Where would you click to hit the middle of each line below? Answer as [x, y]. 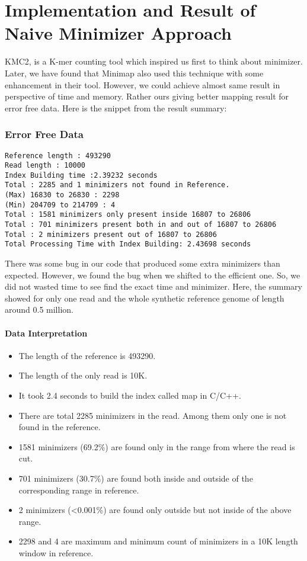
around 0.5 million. [39, 310]
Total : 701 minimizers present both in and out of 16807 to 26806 [141, 225]
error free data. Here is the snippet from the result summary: [116, 108]
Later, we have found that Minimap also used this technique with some [134, 73]
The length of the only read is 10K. [83, 375]
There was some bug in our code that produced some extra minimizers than [143, 263]
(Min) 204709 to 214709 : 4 [60, 205]
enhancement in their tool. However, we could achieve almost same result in [143, 84]
